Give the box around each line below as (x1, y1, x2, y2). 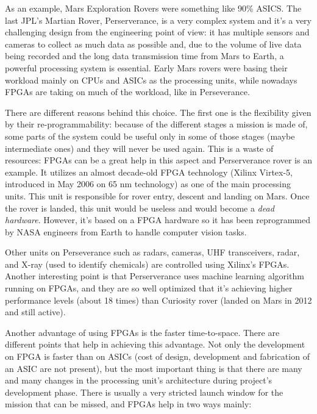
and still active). (5, 305, 66, 318)
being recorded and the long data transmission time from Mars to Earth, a (5, 49, 284, 62)
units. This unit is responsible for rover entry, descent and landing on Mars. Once (5, 189, 310, 202)
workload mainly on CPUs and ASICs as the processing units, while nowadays (5, 73, 297, 86)
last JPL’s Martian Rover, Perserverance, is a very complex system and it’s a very (5, 13, 312, 26)
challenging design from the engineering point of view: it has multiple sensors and (5, 26, 310, 38)
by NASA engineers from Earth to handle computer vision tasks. (5, 225, 247, 238)
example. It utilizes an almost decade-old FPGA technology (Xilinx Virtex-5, (5, 165, 293, 178)
